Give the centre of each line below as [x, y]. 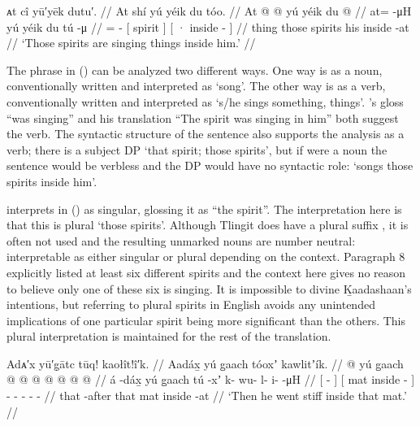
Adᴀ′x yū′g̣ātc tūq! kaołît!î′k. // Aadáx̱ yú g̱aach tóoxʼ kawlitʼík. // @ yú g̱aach [205, 363]
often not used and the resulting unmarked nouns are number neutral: [181, 240]
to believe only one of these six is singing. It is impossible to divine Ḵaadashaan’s [209, 288]
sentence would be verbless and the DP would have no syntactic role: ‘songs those [210, 165]
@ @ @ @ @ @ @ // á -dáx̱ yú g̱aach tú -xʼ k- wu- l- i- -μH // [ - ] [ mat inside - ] [211, 379]
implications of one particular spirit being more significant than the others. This [206, 320]
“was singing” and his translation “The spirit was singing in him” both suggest [203, 117]
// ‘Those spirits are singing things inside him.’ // [131, 43]
